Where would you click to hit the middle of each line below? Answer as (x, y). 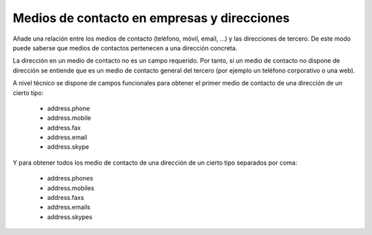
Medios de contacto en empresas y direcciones (151, 18)
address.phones (70, 178)
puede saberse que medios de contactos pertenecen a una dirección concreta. (125, 48)
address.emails (69, 207)
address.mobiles (71, 188)
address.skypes (70, 216)
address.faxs (65, 198)
